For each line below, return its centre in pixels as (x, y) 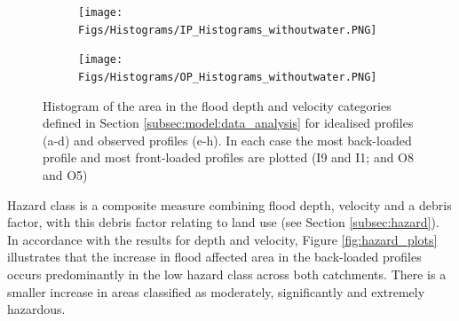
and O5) (65, 175)
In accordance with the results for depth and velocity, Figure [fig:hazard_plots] (222, 239)
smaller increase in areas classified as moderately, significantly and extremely (216, 291)
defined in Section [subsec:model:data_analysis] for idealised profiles (228, 123)
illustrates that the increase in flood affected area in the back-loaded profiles (214, 257)
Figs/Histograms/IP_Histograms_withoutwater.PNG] (228, 30)
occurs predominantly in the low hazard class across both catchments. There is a (227, 274)
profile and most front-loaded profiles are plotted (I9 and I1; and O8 (229, 157)
